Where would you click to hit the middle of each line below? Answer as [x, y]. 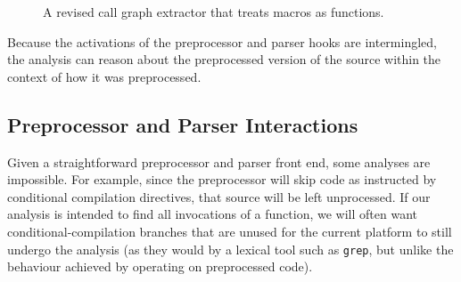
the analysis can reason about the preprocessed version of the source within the [224, 59]
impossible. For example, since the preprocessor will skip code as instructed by [222, 179]
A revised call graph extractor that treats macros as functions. [214, 12]
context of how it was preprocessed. [104, 76]
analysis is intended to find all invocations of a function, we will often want [212, 214]
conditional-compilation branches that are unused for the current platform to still [230, 231]
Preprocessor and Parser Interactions [183, 124]
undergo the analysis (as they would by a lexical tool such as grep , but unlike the [230, 249]
